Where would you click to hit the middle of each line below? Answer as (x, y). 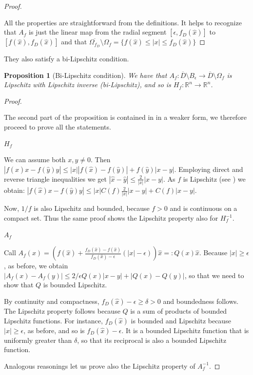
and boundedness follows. (201, 301)
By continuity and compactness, (52, 301)
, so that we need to (214, 275)
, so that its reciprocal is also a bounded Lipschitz (152, 340)
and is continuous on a (204, 208)
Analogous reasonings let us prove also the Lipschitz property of (100, 366)
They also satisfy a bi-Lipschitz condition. (67, 59)
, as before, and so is (54, 330)
